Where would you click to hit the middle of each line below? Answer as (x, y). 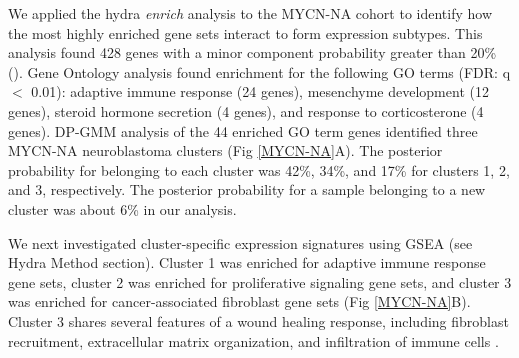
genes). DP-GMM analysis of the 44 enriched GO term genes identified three (243, 130)
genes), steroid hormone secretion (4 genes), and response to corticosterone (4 (246, 110)
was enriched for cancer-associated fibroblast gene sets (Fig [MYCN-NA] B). (239, 301)
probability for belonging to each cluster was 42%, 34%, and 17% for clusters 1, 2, (259, 169)
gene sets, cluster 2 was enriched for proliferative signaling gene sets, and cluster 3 (260, 281)
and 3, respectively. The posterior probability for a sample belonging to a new (247, 189)
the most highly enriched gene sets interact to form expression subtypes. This (245, 32)
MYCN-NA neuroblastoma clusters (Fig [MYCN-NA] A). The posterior (225, 150)
